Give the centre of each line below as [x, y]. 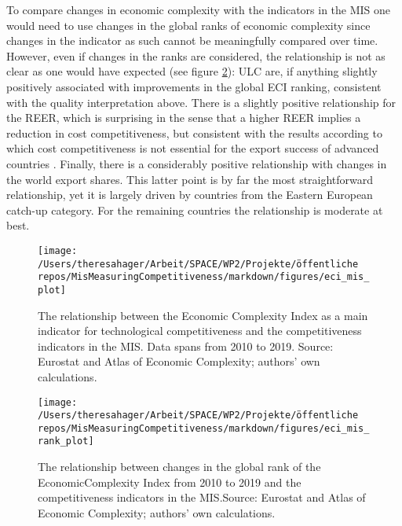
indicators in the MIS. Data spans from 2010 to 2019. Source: [186, 346]
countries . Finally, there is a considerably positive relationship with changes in [197, 163]
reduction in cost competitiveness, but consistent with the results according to [194, 132]
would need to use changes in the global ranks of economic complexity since [188, 25]
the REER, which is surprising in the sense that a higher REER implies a [184, 118]
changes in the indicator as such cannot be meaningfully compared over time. [192, 40]
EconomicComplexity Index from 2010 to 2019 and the [170, 482]
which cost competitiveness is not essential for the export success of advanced [193, 148]
